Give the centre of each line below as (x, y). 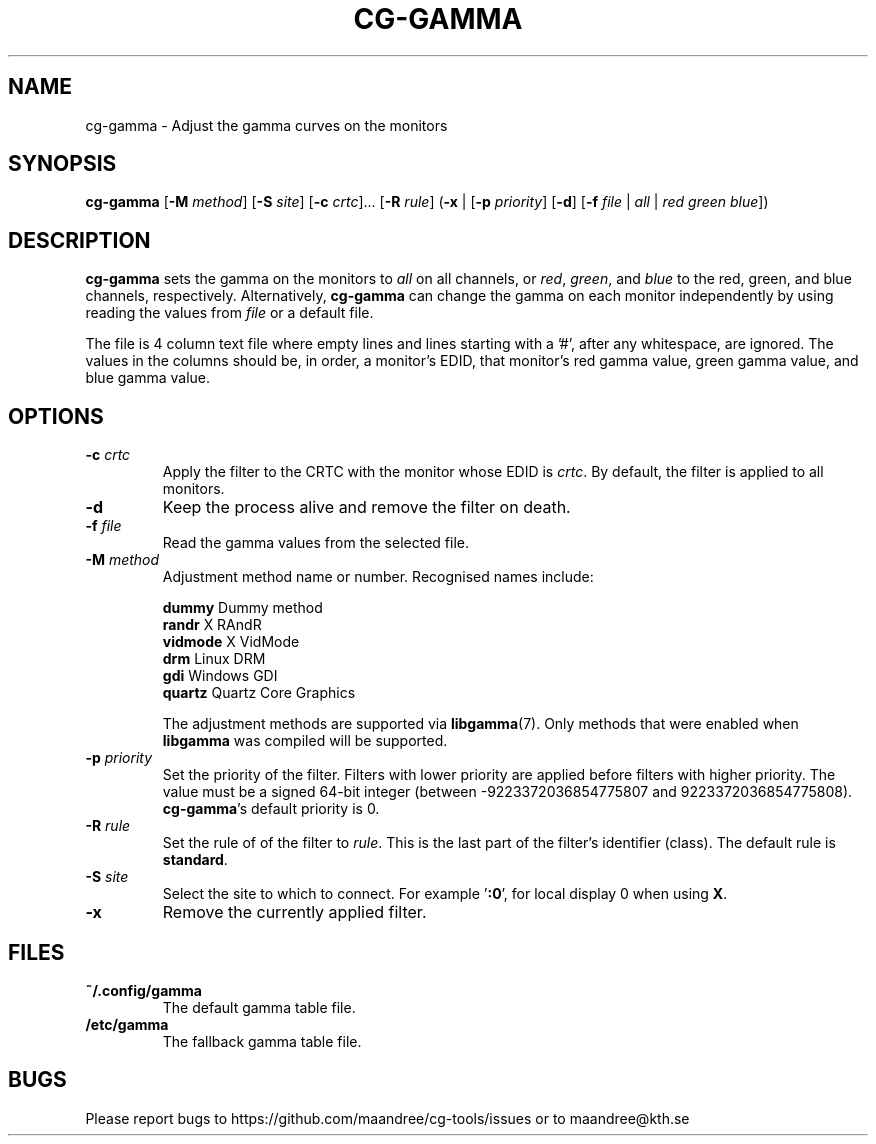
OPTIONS (56, 416)
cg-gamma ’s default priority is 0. (271, 809)
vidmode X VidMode (231, 642)
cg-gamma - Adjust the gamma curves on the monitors (266, 125)
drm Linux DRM (214, 659)
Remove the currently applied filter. (294, 912)
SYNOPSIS (62, 164)
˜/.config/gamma (143, 990)
